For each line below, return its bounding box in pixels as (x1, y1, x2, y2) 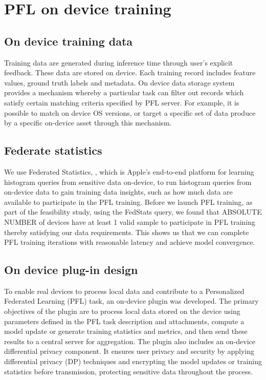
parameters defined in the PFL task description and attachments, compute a (4, 315, 245, 326)
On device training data (4, 33, 133, 49)
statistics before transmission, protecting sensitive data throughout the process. (4, 366, 253, 376)
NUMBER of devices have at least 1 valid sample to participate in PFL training (4, 216, 256, 227)
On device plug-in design (4, 262, 138, 278)
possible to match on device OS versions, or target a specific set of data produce (4, 107, 256, 118)
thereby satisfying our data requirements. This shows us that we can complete (4, 226, 249, 237)
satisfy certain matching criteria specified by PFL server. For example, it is (4, 97, 239, 108)
